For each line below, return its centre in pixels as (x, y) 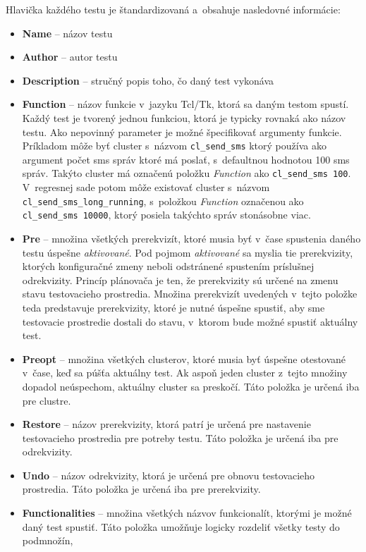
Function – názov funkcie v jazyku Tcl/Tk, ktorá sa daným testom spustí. (185, 104)
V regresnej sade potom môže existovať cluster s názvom (146, 187)
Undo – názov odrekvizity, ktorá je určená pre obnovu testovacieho (169, 475)
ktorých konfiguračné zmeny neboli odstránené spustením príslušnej (168, 266)
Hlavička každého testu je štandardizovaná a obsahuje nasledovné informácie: (173, 9)
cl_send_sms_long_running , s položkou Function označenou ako (163, 201)
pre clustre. (47, 400)
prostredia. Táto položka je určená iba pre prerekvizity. (141, 489)
